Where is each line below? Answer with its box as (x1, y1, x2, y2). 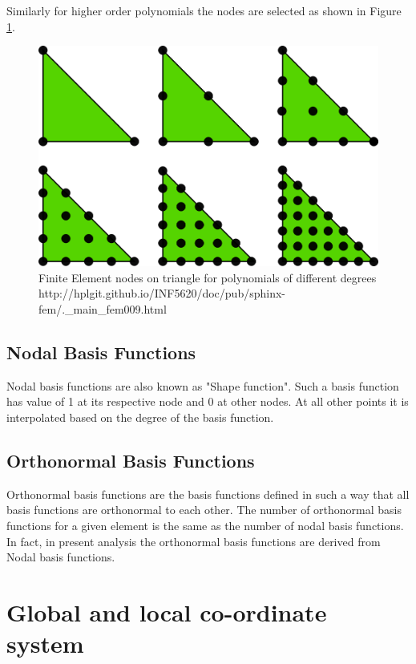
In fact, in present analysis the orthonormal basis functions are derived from (6, 532, 381, 549)
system (6, 627, 84, 660)
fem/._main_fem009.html (38, 300, 167, 317)
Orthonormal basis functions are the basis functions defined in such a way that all (6, 485, 410, 502)
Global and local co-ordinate (6, 595, 327, 628)
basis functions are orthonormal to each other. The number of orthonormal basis (6, 501, 402, 518)
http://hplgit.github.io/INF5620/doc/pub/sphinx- (38, 285, 285, 302)
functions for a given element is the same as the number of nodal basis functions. (6, 516, 404, 533)
